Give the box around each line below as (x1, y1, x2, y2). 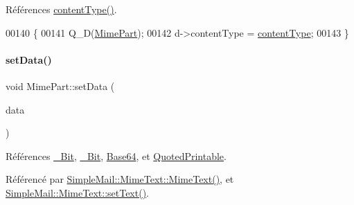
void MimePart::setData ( (6, 78, 115, 93)
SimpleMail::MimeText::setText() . (6, 185, 150, 199)
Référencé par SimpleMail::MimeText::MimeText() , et (6, 172, 234, 186)
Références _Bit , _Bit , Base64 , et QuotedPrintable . (6, 148, 227, 163)
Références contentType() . (6, 2, 117, 16)
